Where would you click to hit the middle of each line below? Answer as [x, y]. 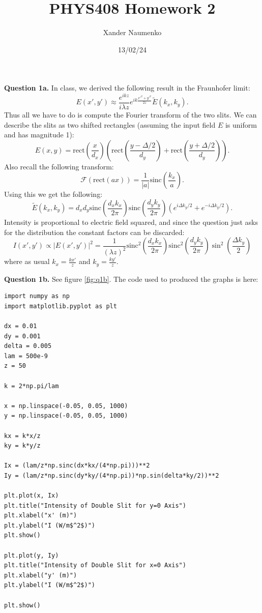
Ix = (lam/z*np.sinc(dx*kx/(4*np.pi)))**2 [77, 466]
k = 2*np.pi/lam [32, 386]
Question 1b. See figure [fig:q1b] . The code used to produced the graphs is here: [131, 279]
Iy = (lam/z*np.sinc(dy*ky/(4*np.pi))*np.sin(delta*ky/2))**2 [112, 475]
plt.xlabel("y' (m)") [41, 575]
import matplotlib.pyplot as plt [61, 306]
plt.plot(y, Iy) [32, 555]
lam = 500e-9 [26, 356]
